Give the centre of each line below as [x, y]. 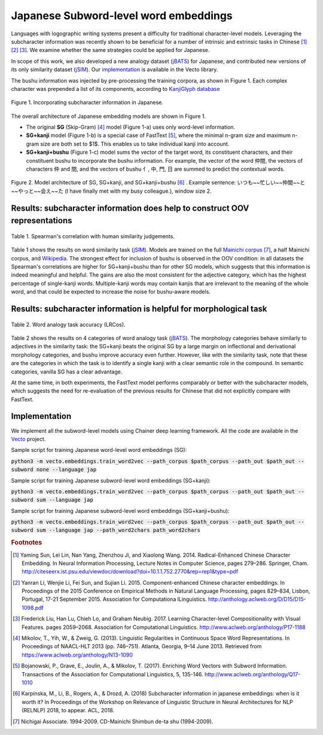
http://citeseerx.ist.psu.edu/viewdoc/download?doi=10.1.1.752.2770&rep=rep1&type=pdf [130, 572]
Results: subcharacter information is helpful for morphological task [139, 309]
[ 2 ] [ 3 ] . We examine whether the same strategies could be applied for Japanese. [110, 50]
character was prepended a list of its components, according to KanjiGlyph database [115, 89]
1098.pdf [33, 608]
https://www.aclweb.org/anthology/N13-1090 [77, 655]
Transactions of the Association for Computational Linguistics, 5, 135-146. [112, 674]
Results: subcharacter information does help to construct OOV [130, 208]
